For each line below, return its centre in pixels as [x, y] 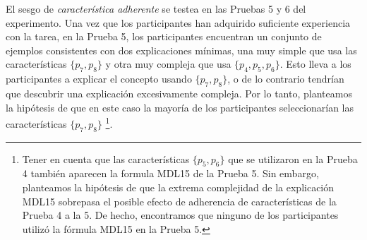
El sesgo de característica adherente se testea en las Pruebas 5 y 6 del [156, 8]
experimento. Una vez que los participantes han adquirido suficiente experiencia [178, 22]
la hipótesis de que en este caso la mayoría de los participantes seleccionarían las [180, 107]
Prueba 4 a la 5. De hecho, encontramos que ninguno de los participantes [180, 215]
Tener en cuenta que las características [106, 158]
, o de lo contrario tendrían [286, 79]
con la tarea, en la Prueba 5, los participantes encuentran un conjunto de [164, 36]
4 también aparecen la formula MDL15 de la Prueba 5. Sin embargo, [170, 173]
